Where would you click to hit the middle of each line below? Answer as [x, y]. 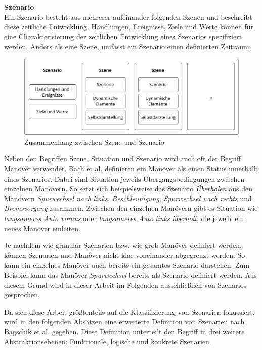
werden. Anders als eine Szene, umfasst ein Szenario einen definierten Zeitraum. [128, 46]
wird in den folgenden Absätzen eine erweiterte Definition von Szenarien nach [124, 321]
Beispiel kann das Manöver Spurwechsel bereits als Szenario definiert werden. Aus [130, 274]
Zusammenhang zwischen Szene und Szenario [94, 141]
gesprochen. [22, 295]
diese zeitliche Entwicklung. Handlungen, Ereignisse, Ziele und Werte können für [129, 27]
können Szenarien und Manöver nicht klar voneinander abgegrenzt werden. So [125, 255]
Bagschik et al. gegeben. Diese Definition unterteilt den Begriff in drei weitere [124, 331]
